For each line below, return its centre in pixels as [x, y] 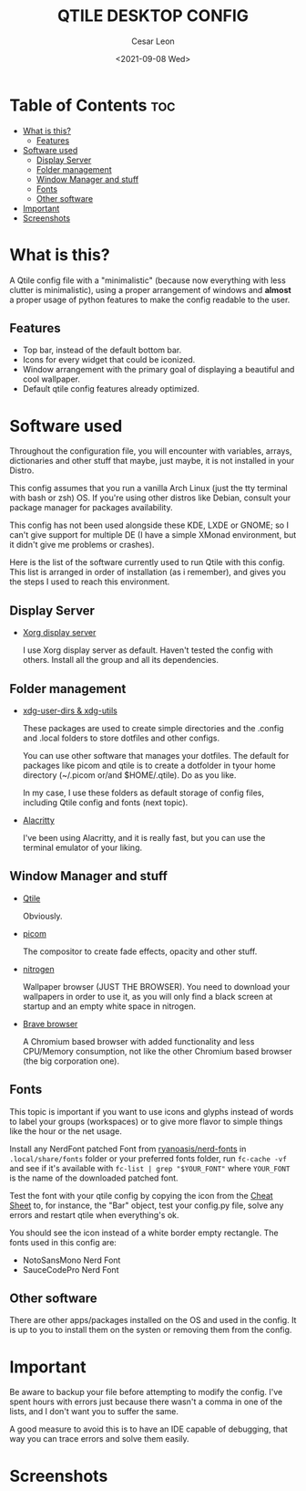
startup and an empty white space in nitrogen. [109, 1006]
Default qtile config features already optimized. [111, 389]
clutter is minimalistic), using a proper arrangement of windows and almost [150, 289]
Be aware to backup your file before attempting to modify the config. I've [146, 1392]
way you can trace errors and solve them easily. [99, 1439]
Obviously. [42, 916]
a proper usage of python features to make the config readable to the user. [150, 299]
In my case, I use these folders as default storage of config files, [143, 793]
